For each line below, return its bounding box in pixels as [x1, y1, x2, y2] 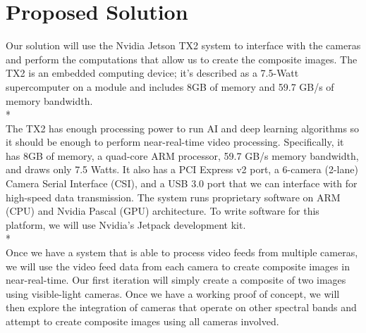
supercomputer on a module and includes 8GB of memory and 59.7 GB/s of [6, 79, 334, 94]
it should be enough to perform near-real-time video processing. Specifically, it [6, 134, 344, 149]
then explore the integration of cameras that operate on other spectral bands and [6, 300, 357, 315]
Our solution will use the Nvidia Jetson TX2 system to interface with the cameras [6, 38, 361, 53]
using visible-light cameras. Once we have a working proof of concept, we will [6, 286, 340, 301]
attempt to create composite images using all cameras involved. [6, 314, 279, 328]
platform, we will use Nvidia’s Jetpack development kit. [6, 217, 246, 232]
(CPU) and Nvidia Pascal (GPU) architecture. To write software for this [6, 203, 319, 218]
